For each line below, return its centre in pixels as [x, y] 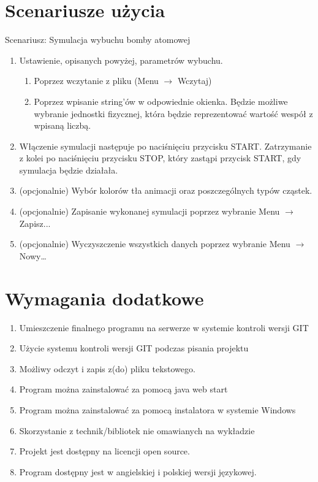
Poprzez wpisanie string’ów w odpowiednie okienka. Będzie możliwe [161, 101]
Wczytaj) [195, 81]
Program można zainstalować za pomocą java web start [123, 389]
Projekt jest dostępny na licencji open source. [104, 451]
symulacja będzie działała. [69, 170]
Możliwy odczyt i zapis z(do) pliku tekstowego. [107, 368]
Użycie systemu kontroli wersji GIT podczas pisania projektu [134, 348]
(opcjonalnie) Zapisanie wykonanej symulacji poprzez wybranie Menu [150, 211]
